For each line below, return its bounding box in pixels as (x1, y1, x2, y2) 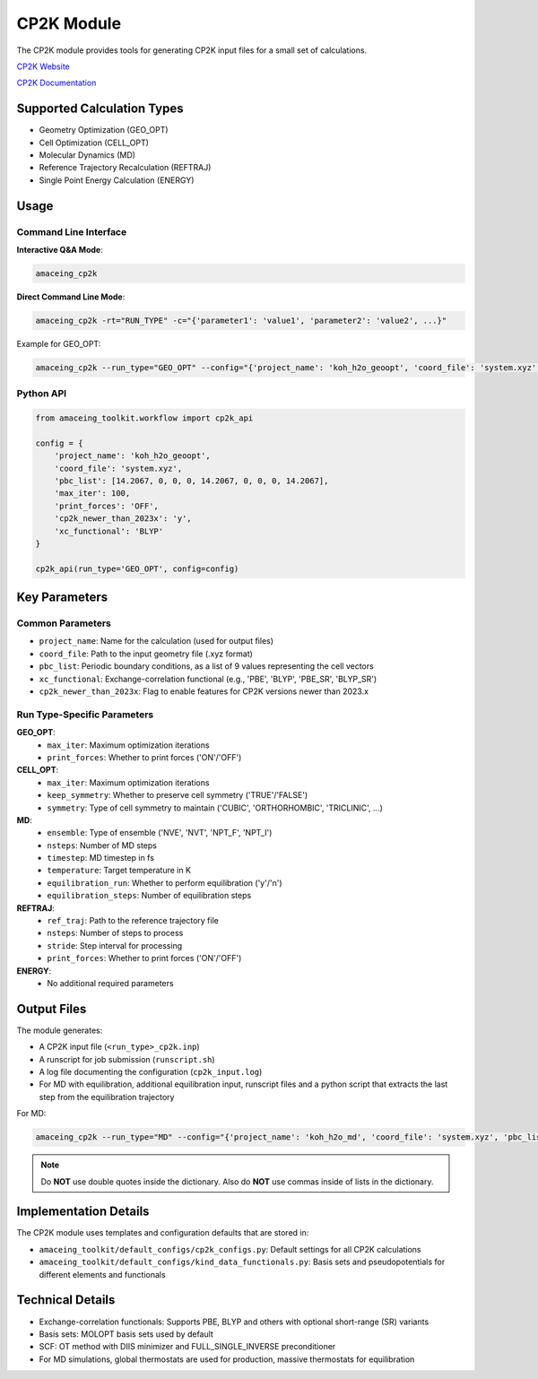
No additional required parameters (47, 977, 174, 988)
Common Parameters (16, 617, 111, 629)
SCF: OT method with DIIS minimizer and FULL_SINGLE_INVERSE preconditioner (39, 1341, 336, 1352)
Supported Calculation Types (16, 101, 184, 117)
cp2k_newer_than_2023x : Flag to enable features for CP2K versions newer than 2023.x (39, 686, 369, 697)
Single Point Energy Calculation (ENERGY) (39, 175, 195, 186)
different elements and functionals (39, 1269, 166, 1279)
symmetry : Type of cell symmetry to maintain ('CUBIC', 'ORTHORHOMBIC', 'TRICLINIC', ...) (47, 802, 383, 813)
